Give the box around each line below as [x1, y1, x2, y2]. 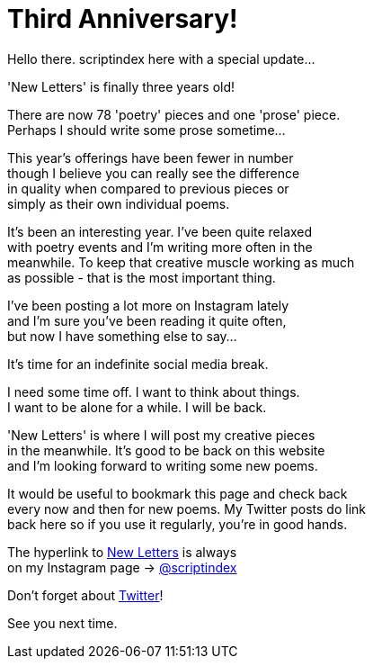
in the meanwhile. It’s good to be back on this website [7, 442, 325, 458]
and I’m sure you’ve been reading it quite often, [7, 312, 287, 328]
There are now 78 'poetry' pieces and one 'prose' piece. [7, 106, 341, 122]
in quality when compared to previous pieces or [7, 180, 289, 196]
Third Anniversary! [7, 4, 238, 34]
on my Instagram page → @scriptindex [7, 559, 237, 575]
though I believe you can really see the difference [7, 165, 300, 181]
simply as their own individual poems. [7, 195, 230, 211]
